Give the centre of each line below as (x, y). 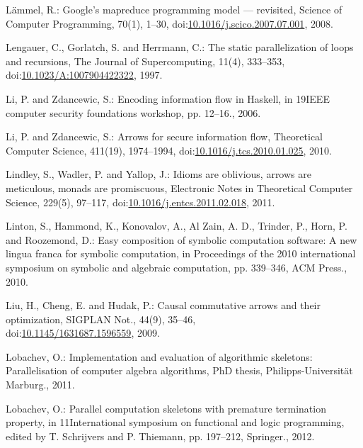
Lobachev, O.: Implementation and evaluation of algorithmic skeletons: (159, 356)
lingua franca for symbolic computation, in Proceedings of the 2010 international (181, 253)
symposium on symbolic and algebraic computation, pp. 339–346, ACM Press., (177, 267)
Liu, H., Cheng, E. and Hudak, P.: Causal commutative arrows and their (163, 305)
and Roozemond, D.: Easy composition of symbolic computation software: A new (181, 239)
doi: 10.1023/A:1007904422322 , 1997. (84, 75)
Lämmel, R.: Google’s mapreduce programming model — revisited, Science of (174, 9)
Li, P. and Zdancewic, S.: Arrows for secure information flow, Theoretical (165, 136)
